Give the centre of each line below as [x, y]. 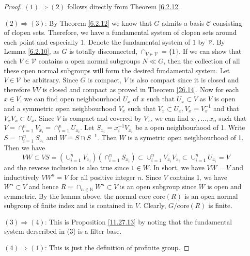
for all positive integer [103, 177]
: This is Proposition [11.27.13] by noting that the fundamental [138, 221]
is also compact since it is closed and [184, 80]
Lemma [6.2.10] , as [32, 51]
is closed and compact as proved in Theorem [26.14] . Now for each [141, 89]
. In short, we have [177, 167]
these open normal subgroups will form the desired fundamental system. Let [117, 70]
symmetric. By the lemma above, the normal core [78, 196]
